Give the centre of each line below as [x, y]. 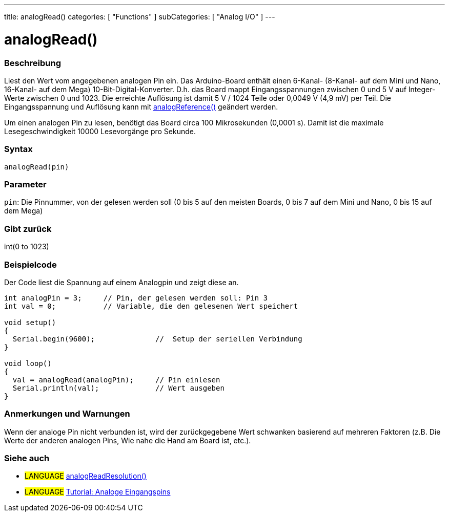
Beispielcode [30, 264]
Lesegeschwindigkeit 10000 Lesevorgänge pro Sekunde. [100, 131]
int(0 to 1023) [27, 247]
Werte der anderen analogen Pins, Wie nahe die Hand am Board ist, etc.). [128, 440]
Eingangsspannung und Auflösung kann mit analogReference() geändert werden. [141, 106]
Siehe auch [27, 458]
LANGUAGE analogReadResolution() [86, 476]
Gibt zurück [28, 229]
